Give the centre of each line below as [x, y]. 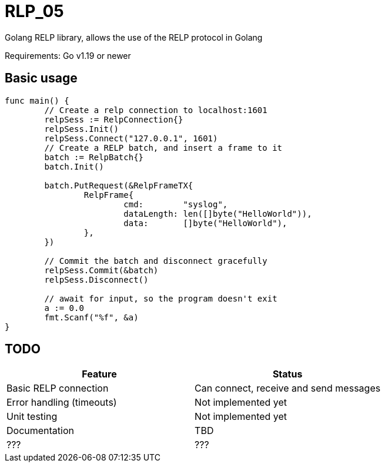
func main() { [37, 100]
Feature [99, 374]
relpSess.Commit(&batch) [101, 270]
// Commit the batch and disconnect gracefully [156, 261]
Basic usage [41, 78]
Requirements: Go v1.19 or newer [68, 55]
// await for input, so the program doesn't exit [161, 298]
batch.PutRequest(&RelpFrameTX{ [119, 185]
